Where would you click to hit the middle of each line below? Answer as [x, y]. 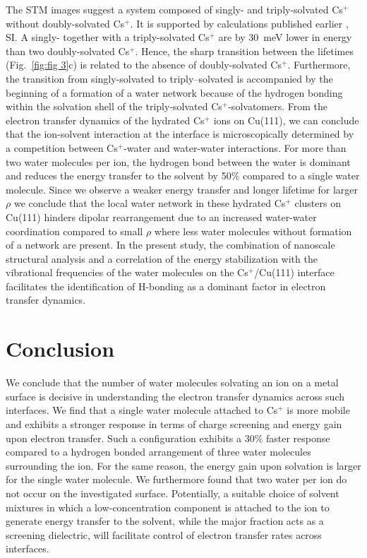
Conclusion [60, 349]
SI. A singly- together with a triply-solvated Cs [108, 37]
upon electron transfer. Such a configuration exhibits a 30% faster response [168, 438]
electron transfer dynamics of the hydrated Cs [105, 120]
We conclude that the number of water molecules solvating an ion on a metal [172, 382]
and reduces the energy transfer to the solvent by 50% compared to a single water [183, 176]
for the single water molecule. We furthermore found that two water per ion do [176, 479]
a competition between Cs [62, 147]
